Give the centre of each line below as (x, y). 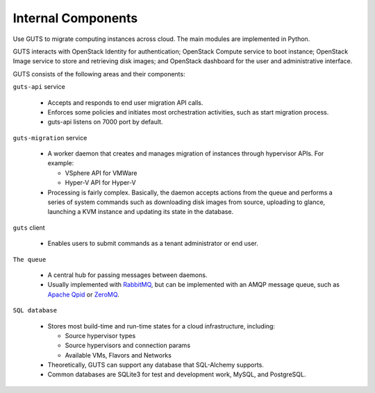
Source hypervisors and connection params (128, 345)
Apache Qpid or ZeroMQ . (83, 294)
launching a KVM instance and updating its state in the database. (141, 212)
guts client (29, 227)
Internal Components (75, 18)
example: (61, 163)
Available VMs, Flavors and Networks (118, 355)
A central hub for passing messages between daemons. (127, 275)
